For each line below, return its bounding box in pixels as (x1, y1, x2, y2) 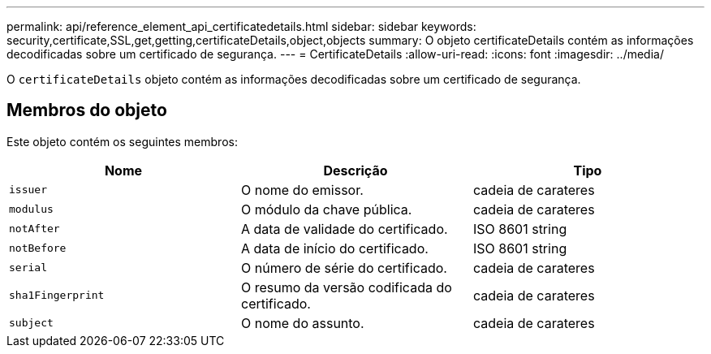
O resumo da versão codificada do (240, 278, 452, 296)
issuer (9, 183, 47, 196)
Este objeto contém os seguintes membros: (6, 134, 238, 149)
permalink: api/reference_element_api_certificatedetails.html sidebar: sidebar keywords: (6, 19, 476, 33)
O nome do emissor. (240, 181, 364, 198)
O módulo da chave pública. (240, 201, 412, 218)
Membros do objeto (6, 100, 167, 121)
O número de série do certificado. (240, 259, 447, 276)
